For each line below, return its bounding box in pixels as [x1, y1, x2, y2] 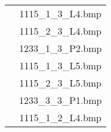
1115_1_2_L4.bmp [19, 110, 102, 124]
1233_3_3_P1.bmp [19, 93, 102, 107]
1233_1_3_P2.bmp [19, 41, 102, 55]
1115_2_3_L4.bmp [19, 24, 102, 38]
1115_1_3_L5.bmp [19, 59, 102, 72]
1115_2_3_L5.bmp [19, 76, 102, 90]
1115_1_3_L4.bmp [19, 7, 102, 20]
